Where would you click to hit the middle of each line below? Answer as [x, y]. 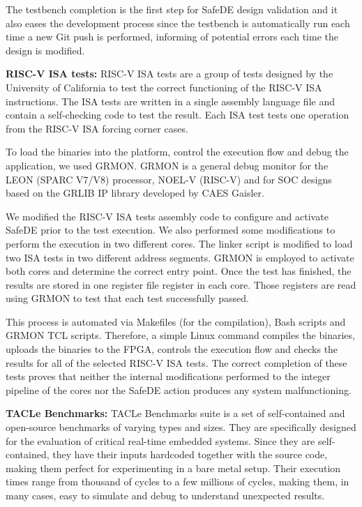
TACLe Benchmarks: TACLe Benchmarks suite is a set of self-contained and [175, 413]
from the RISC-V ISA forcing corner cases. [97, 128]
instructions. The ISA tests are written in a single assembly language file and [170, 101]
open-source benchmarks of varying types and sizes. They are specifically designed [181, 427]
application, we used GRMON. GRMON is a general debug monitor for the [167, 165]
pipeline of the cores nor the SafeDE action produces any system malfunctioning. [179, 389]
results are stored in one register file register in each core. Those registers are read [181, 284]
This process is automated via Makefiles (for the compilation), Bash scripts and [176, 321]
